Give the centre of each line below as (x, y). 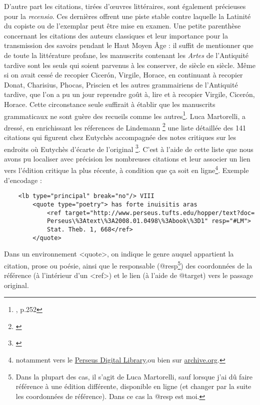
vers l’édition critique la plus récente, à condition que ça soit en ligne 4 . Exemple (126, 169)
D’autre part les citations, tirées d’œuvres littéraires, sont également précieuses (125, 6)
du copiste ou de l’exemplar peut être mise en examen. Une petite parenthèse (122, 26)
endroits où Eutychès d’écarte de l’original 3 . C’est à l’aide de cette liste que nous (129, 148)
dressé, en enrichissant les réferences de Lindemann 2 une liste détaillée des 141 (125, 126)
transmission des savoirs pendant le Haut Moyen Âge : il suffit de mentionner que (129, 45)
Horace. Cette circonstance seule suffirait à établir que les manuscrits (110, 104)
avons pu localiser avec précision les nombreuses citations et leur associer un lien (127, 158)
